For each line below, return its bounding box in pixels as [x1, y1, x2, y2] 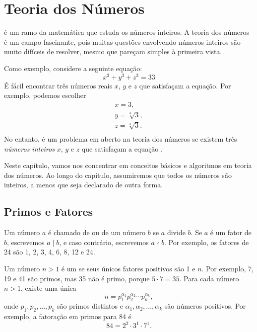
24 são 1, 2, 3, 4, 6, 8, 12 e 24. [4, 247, 95, 257]
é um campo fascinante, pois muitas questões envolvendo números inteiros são [4, 36, 241, 47]
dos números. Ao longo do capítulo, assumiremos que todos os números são [4, 169, 232, 180]
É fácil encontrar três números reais [4, 80, 112, 90]
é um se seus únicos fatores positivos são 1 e [61, 263, 195, 273]
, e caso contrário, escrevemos [59, 237, 149, 247]
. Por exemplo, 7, [201, 263, 254, 273]
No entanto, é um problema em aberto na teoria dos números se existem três [4, 133, 237, 144]
